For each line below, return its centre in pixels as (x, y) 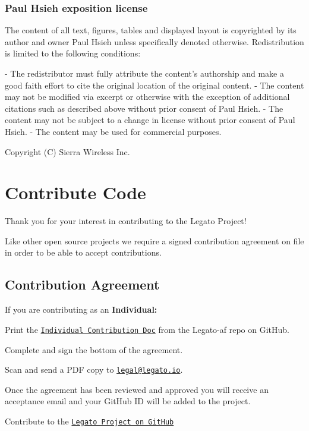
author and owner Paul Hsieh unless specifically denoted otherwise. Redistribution (154, 41)
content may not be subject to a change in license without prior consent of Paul (150, 120)
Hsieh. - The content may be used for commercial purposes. (113, 131)
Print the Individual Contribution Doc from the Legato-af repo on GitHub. (147, 329)
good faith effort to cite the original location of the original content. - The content (154, 85)
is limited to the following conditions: (73, 53)
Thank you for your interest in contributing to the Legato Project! (126, 221)
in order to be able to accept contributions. (83, 252)
